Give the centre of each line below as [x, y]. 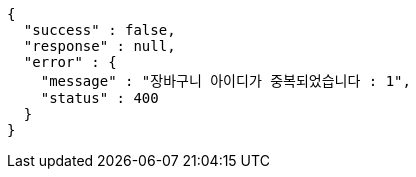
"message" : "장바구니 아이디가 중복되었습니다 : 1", [225, 81]
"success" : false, [99, 30]
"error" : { [70, 62]
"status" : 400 [99, 98]
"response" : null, [99, 46]
